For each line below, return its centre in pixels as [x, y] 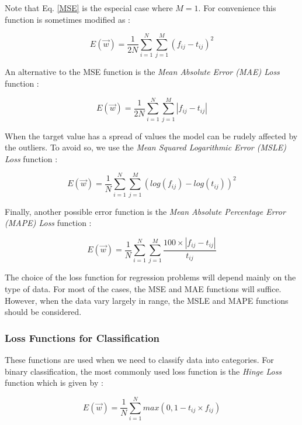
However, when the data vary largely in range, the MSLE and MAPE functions [147, 300]
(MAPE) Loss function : [48, 223]
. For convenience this [237, 8]
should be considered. [43, 312]
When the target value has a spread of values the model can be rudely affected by [151, 136]
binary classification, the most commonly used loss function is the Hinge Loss [143, 371]
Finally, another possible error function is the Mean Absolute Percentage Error [145, 211]
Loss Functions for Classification [82, 337]
